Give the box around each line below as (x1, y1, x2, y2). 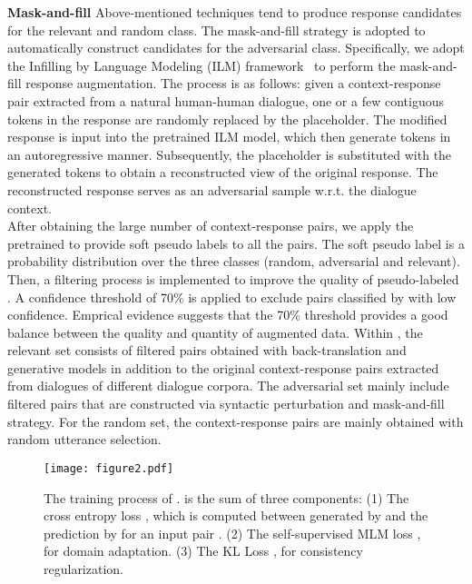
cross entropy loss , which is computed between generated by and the (44, 506, 428, 525)
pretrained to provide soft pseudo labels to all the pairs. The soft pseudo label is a (7, 233, 465, 252)
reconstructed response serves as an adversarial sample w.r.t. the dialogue (7, 180, 417, 199)
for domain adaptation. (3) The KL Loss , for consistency (44, 541, 363, 560)
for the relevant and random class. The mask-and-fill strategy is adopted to (7, 20, 426, 39)
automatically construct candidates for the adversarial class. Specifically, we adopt (7, 38, 465, 57)
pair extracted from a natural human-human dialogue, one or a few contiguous (7, 91, 444, 110)
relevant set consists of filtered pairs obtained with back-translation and (7, 341, 407, 360)
